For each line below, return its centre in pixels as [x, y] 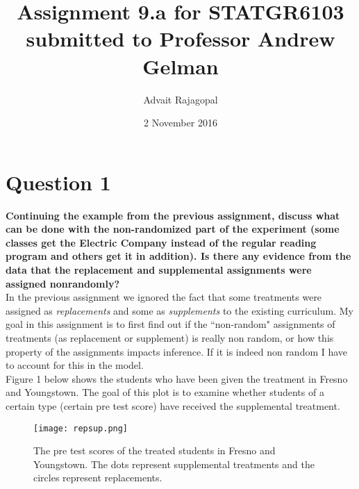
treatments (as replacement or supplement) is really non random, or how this [170, 337]
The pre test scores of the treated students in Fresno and [155, 450]
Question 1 [58, 182]
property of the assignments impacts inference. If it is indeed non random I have [177, 351]
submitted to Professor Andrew [181, 39]
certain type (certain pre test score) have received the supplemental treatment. [173, 405]
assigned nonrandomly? [63, 283]
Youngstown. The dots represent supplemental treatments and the [174, 464]
